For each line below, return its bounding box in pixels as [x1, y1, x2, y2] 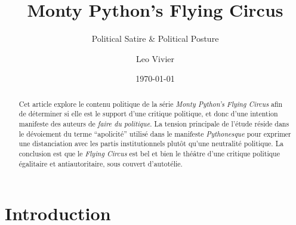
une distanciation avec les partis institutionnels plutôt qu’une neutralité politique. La [18, 138, 284, 149]
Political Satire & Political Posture [91, 32, 219, 45]
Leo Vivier [135, 52, 174, 64]
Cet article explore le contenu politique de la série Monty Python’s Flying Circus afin [18, 98, 283, 109]
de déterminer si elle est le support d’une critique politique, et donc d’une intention [18, 109, 278, 119]
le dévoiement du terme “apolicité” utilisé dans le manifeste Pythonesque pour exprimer [18, 128, 291, 138]
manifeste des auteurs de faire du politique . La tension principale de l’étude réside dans [18, 119, 289, 129]
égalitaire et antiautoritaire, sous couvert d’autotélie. [18, 158, 183, 168]
